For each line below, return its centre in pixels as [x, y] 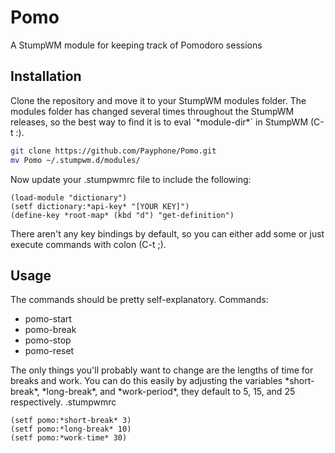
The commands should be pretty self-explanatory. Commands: [139, 300]
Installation [46, 76]
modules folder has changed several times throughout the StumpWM [152, 111]
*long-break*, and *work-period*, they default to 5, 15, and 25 [168, 392]
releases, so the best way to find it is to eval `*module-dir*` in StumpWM [159, 122]
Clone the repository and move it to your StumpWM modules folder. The [158, 100]
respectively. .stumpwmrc [63, 402]
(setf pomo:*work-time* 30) [69, 438]
